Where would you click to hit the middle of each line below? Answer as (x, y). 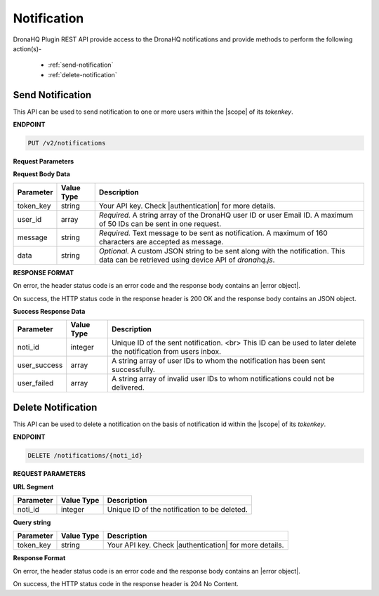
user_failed (35, 383)
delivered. (128, 388)
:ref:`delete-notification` (82, 74)
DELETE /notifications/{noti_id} (85, 456)
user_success (40, 365)
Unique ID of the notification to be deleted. (178, 509)
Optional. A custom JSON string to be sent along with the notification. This (222, 251)
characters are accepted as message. (161, 241)
